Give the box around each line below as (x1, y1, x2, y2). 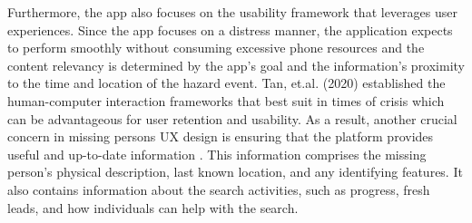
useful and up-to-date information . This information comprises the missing (7, 144, 427, 163)
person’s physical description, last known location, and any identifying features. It (7, 162, 463, 181)
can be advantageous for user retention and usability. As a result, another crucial (7, 109, 457, 128)
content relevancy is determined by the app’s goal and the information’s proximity (7, 55, 466, 74)
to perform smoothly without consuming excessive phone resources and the (7, 38, 425, 57)
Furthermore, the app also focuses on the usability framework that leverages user (7, 3, 457, 21)
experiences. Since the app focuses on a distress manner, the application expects (7, 20, 453, 39)
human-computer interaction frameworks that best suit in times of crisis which (7, 91, 445, 110)
